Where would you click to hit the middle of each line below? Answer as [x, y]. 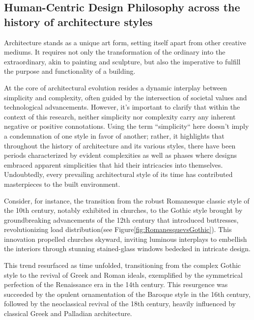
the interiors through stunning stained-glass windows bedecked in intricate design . [127, 248]
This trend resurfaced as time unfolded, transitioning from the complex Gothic [123, 265]
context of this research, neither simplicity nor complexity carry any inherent [120, 116]
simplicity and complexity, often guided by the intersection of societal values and [126, 97]
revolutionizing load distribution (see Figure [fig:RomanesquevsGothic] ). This [118, 229]
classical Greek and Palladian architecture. [68, 313]
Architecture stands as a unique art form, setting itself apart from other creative [125, 42]
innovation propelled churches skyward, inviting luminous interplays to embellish [126, 239]
